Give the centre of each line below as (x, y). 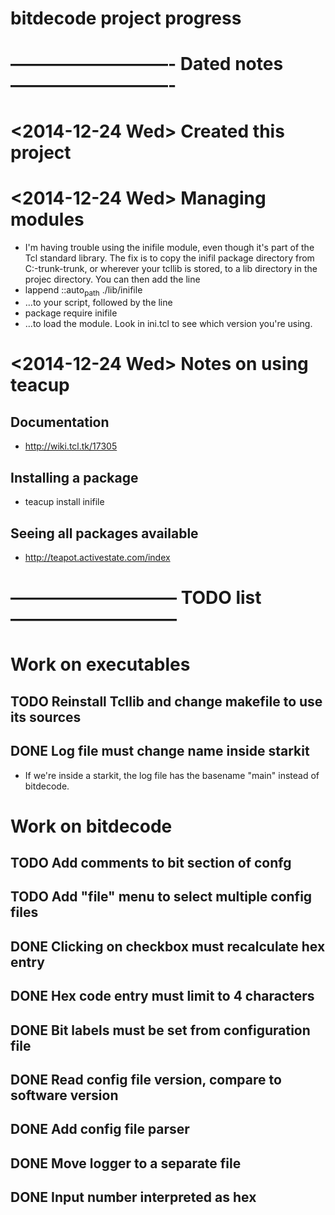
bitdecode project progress (126, 18)
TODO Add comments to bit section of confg (151, 863)
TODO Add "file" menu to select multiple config (161, 897)
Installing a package (74, 477)
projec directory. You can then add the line (112, 279)
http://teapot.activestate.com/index (97, 557)
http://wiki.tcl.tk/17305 (71, 446)
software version (64, 1095)
